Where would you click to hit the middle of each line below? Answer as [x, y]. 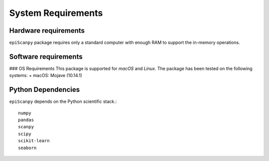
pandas [26, 120]
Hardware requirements [47, 31]
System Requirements [56, 13]
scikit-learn [34, 141]
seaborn [27, 148]
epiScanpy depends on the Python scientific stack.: [63, 101]
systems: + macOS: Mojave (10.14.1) [46, 76]
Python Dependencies [44, 90]
